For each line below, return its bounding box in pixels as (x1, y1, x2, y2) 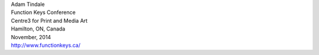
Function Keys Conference (11, 9, 76, 16)
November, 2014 (11, 33, 51, 40)
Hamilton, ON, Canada (11, 25, 66, 32)
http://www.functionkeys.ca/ (11, 42, 81, 49)
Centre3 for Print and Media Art (11, 17, 88, 24)
